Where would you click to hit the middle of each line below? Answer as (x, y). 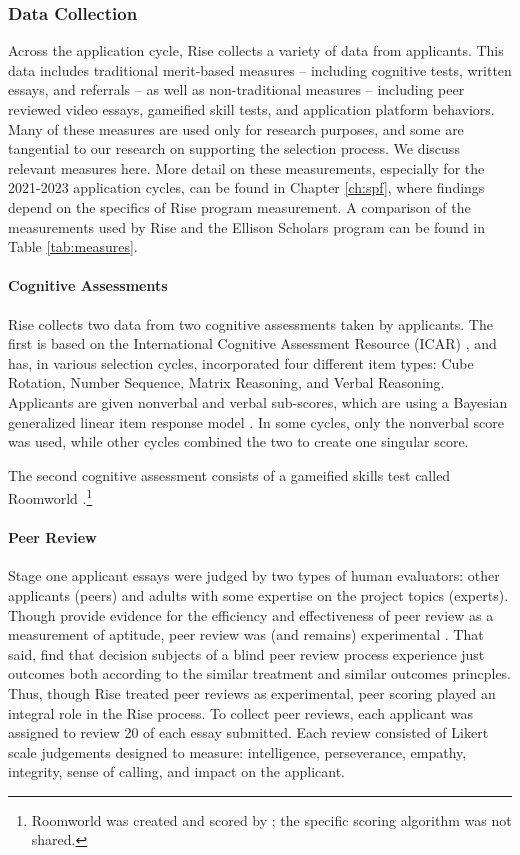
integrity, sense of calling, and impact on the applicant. (176, 771)
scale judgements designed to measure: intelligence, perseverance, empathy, (237, 751)
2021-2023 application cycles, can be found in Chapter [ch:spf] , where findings (246, 187)
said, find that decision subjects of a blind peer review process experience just (246, 653)
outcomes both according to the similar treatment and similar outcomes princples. (260, 673)
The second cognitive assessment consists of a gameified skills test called (229, 474)
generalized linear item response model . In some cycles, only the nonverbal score (256, 421)
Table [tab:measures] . (73, 246)
